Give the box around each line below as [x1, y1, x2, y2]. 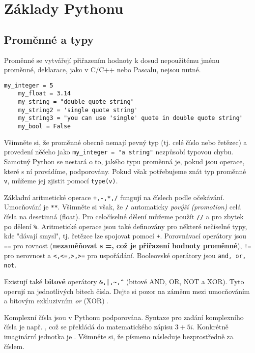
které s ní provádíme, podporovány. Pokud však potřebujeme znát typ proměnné [4, 166, 246, 176]
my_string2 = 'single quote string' [18, 106, 138, 114]
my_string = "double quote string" [18, 98, 134, 106]
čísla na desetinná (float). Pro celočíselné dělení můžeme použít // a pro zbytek [4, 211, 244, 222]
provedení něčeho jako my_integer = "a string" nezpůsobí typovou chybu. [4, 147, 233, 157]
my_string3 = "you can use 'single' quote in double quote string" [18, 115, 243, 122]
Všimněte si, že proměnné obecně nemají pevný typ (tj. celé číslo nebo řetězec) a [4, 137, 247, 147]
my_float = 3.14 [18, 90, 71, 97]
